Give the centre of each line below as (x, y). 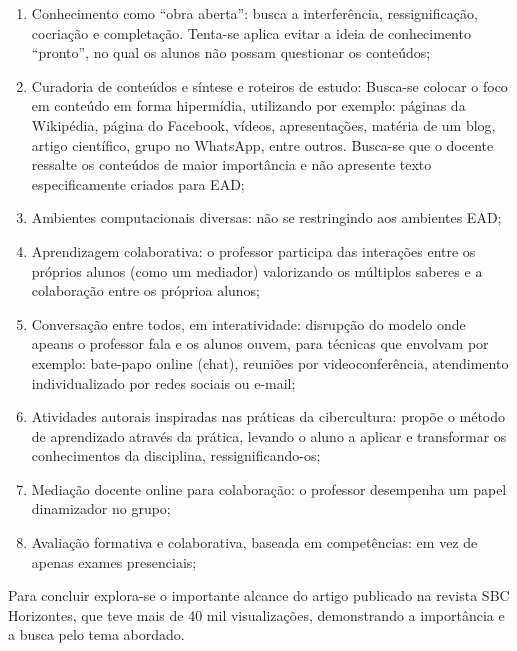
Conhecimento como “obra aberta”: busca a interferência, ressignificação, (254, 13)
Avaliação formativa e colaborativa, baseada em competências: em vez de (254, 542)
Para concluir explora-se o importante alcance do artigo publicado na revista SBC (259, 595)
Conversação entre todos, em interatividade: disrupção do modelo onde (248, 323)
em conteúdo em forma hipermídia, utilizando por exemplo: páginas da (248, 105)
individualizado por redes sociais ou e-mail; (163, 382)
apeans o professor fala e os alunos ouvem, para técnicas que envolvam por (260, 343)
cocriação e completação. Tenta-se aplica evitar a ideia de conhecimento (251, 32)
